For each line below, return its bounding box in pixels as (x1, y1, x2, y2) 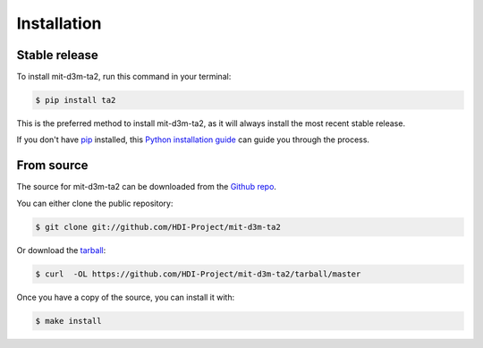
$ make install (35, 316, 102, 326)
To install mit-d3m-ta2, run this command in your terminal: (16, 72, 232, 82)
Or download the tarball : (16, 244, 106, 255)
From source (16, 157, 89, 174)
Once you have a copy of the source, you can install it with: (16, 292, 235, 302)
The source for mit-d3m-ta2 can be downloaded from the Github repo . (16, 182, 277, 192)
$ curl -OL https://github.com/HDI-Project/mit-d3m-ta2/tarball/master (35, 268, 361, 279)
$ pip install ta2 (35, 95, 116, 106)
